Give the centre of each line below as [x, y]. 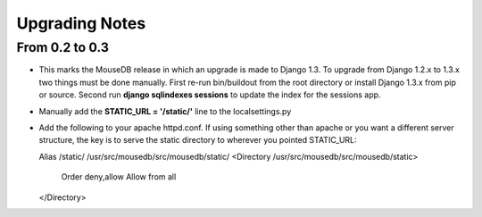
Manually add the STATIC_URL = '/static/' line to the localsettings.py [165, 111]
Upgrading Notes [81, 23]
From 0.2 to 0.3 [62, 47]
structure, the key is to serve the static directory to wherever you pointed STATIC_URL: [198, 140]
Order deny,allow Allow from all [119, 177]
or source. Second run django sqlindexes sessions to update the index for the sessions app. [210, 95]
